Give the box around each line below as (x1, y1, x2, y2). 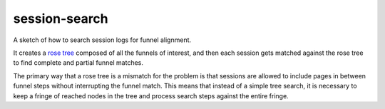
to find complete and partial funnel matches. (13, 58, 144, 67)
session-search (13, 11, 108, 26)
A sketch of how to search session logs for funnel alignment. (13, 36, 192, 44)
